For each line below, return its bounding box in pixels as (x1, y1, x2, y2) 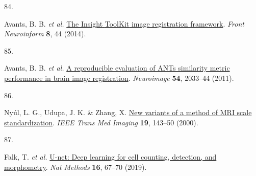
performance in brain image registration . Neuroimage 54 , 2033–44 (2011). (4, 72, 234, 83)
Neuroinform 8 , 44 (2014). (4, 28, 86, 39)
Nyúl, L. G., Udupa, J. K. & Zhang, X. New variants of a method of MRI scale (4, 107, 252, 118)
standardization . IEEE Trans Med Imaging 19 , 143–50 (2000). (4, 117, 198, 127)
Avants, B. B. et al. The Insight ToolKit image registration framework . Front (4, 18, 244, 29)
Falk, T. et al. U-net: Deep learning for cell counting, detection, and (4, 151, 217, 162)
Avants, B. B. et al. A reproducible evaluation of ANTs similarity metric (4, 62, 230, 73)
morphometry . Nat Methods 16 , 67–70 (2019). (4, 161, 147, 172)
